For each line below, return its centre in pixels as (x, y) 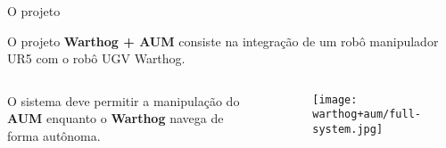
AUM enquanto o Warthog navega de (116, 118)
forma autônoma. (54, 135)
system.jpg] (348, 130)
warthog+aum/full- (367, 115)
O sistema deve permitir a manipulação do (124, 100)
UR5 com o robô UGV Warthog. (96, 58)
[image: (335, 99)
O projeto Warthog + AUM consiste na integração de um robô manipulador (223, 41)
